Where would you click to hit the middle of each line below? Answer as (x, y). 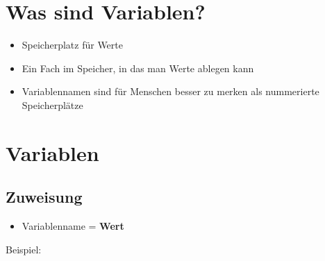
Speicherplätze (52, 104)
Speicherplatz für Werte (72, 45)
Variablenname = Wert (73, 226)
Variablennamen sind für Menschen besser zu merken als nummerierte (170, 91)
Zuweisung (44, 197)
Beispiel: (24, 249)
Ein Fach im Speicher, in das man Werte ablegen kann (138, 68)
